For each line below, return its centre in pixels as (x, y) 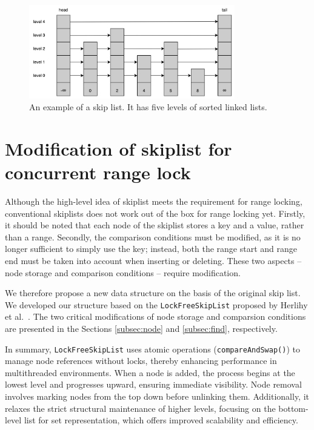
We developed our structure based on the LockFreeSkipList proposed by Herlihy (156, 304)
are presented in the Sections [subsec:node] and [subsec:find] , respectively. (141, 328)
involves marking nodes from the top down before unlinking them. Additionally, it (157, 396)
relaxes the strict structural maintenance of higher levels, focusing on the (140, 408)
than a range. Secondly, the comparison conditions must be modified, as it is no (153, 236)
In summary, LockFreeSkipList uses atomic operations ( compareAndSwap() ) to (152, 349)
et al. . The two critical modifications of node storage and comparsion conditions (155, 316)
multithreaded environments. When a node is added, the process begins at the (150, 372)
